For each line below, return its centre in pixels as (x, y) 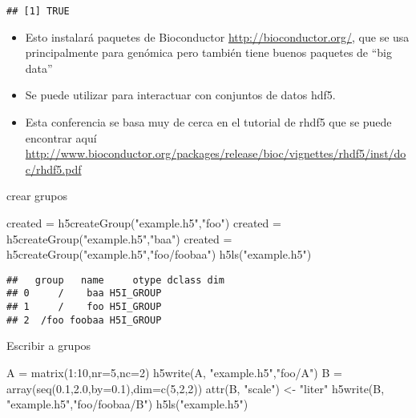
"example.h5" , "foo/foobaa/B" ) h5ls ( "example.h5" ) (127, 404)
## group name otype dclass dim (116, 280)
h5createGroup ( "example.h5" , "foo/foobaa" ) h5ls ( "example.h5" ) (159, 254)
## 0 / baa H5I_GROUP (84, 293)
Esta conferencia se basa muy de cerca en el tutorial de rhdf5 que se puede (208, 122)
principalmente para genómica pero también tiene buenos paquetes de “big (209, 52)
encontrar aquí (61, 137)
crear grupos (37, 196)
